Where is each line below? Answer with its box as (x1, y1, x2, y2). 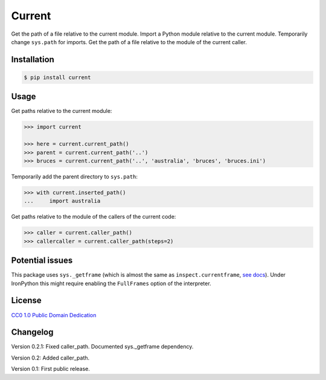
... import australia (24, 198, 101, 205)
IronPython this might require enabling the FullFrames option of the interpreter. (11, 280, 211, 287)
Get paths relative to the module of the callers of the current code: (11, 213, 176, 221)
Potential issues (11, 256, 73, 266)
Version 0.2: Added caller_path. (11, 354, 90, 361)
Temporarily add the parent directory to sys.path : (11, 173, 138, 180)
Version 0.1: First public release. (11, 366, 91, 373)
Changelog (11, 327, 54, 338)
